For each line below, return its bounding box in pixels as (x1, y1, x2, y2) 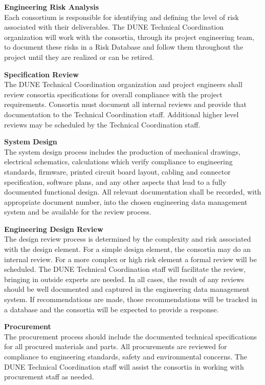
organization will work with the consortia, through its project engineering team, (4, 31, 254, 42)
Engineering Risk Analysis (4, 2, 99, 12)
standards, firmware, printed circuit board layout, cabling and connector (4, 166, 231, 177)
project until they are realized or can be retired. (4, 51, 154, 62)
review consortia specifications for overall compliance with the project (4, 89, 223, 99)
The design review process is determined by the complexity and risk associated (4, 233, 251, 244)
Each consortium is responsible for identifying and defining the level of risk (4, 11, 239, 22)
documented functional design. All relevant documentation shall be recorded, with (4, 186, 261, 197)
